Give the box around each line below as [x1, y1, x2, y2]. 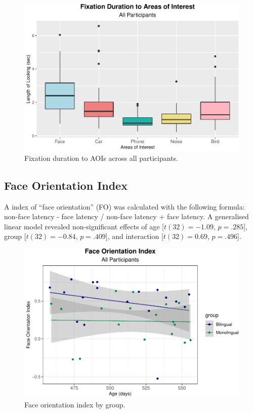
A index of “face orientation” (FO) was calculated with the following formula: [4, 201, 245, 212]
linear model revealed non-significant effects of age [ [4, 221, 164, 231]
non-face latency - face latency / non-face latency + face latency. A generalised [4, 211, 249, 222]
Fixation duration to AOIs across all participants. [24, 152, 178, 163]
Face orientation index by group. [24, 399, 125, 409]
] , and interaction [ [105, 231, 163, 242]
